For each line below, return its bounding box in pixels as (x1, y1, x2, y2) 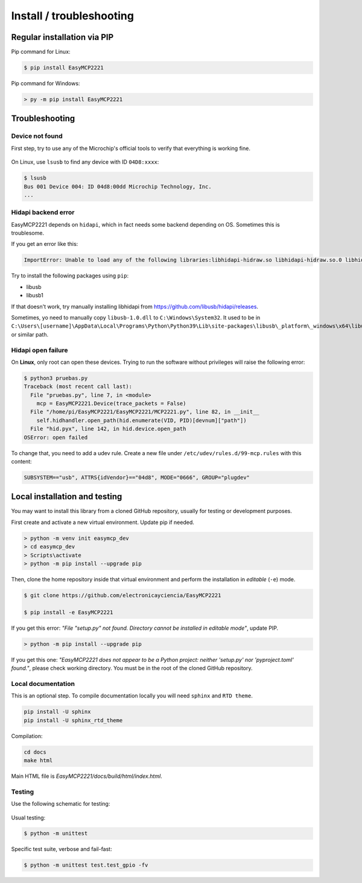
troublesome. (11, 230, 45, 237)
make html (24, 757, 53, 764)
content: (11, 458, 33, 465)
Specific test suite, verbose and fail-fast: (11, 846, 112, 853)
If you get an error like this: (11, 241, 78, 248)
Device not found (11, 132, 63, 140)
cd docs (24, 748, 46, 755)
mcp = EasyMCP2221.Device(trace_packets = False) (36, 400, 186, 407)
